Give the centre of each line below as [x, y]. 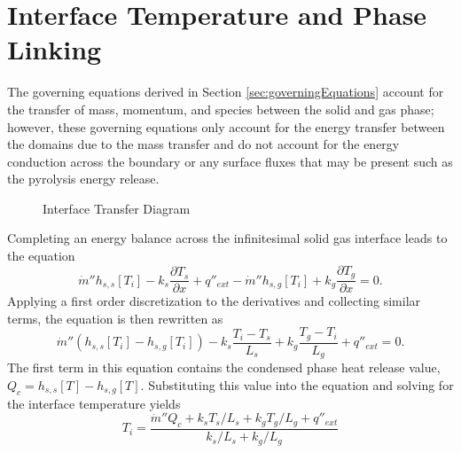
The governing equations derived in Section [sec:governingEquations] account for [226, 92]
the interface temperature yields [94, 403]
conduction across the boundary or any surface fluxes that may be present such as [230, 161]
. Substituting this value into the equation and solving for [297, 384]
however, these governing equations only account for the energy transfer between [226, 126]
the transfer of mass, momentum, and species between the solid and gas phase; [221, 109]
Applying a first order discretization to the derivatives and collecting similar [214, 301]
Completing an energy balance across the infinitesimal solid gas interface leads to [227, 238]
